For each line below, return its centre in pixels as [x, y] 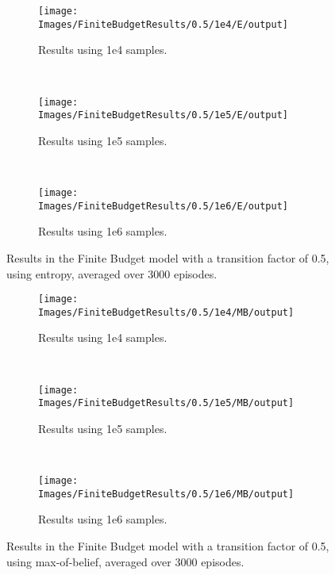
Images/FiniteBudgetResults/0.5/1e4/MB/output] [166, 312]
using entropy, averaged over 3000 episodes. [112, 273]
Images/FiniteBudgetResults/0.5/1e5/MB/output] [166, 403]
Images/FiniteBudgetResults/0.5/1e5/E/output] [163, 115]
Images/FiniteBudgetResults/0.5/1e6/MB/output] [166, 494]
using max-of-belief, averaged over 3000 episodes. [125, 561]
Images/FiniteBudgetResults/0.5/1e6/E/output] [163, 206]
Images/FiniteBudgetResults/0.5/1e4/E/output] [163, 24]
